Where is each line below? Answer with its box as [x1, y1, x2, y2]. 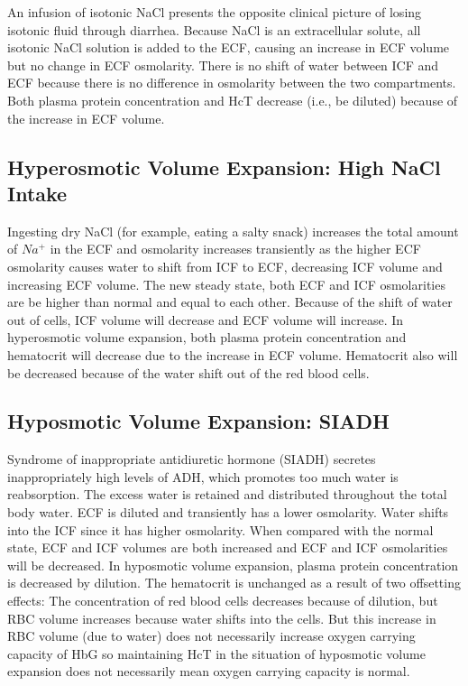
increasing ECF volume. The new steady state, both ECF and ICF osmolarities [7, 274, 445, 293]
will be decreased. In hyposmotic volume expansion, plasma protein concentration [7, 555, 459, 574]
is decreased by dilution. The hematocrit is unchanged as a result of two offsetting [7, 573, 461, 592]
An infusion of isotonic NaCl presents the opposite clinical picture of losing [7, 3, 422, 21]
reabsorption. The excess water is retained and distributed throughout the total [7, 485, 447, 504]
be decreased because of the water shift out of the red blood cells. [7, 363, 370, 382]
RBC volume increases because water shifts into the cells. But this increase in [7, 608, 436, 627]
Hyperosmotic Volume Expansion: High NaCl [7, 153, 441, 181]
